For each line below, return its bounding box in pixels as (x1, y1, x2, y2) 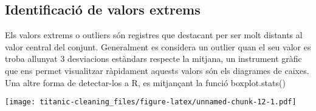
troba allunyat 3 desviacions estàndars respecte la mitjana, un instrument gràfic (5, 52, 302, 65)
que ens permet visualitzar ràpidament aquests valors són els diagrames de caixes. (5, 64, 309, 76)
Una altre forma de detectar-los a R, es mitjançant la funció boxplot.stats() (5, 76, 286, 89)
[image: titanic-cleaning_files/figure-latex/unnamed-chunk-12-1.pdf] (5, 98, 297, 107)
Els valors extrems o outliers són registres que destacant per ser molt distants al (5, 29, 303, 41)
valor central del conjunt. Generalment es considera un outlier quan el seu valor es (5, 40, 311, 53)
